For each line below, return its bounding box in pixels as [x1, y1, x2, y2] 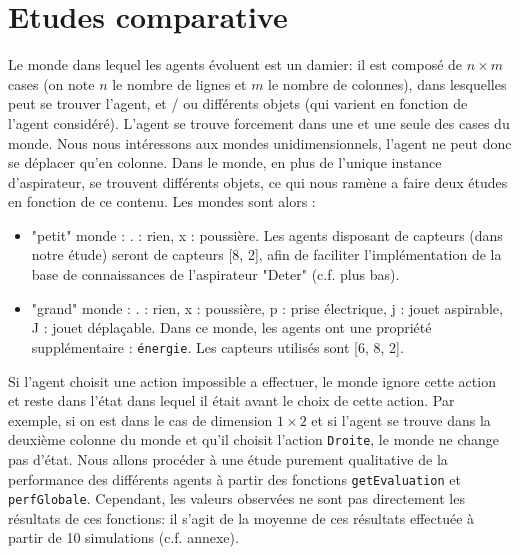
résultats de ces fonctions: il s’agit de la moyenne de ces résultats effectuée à [8, 507, 475, 528]
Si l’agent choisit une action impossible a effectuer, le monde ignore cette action [8, 370, 496, 391]
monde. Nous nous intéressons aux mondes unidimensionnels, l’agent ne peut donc [8, 132, 512, 153]
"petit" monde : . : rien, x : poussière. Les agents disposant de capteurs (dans [31, 224, 503, 245]
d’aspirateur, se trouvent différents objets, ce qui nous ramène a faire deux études [8, 171, 508, 192]
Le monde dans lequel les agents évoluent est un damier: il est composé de [8, 54, 463, 75]
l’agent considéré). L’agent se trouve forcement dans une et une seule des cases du [8, 112, 510, 133]
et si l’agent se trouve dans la [311, 409, 491, 430]
